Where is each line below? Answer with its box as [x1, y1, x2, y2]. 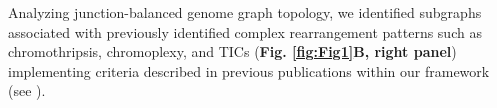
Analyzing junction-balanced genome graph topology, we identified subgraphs [8, 2, 482, 22]
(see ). [8, 80, 46, 101]
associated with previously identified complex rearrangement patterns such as [8, 21, 482, 42]
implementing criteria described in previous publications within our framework [8, 60, 490, 81]
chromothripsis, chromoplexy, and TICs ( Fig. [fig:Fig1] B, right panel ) [8, 41, 457, 62]
